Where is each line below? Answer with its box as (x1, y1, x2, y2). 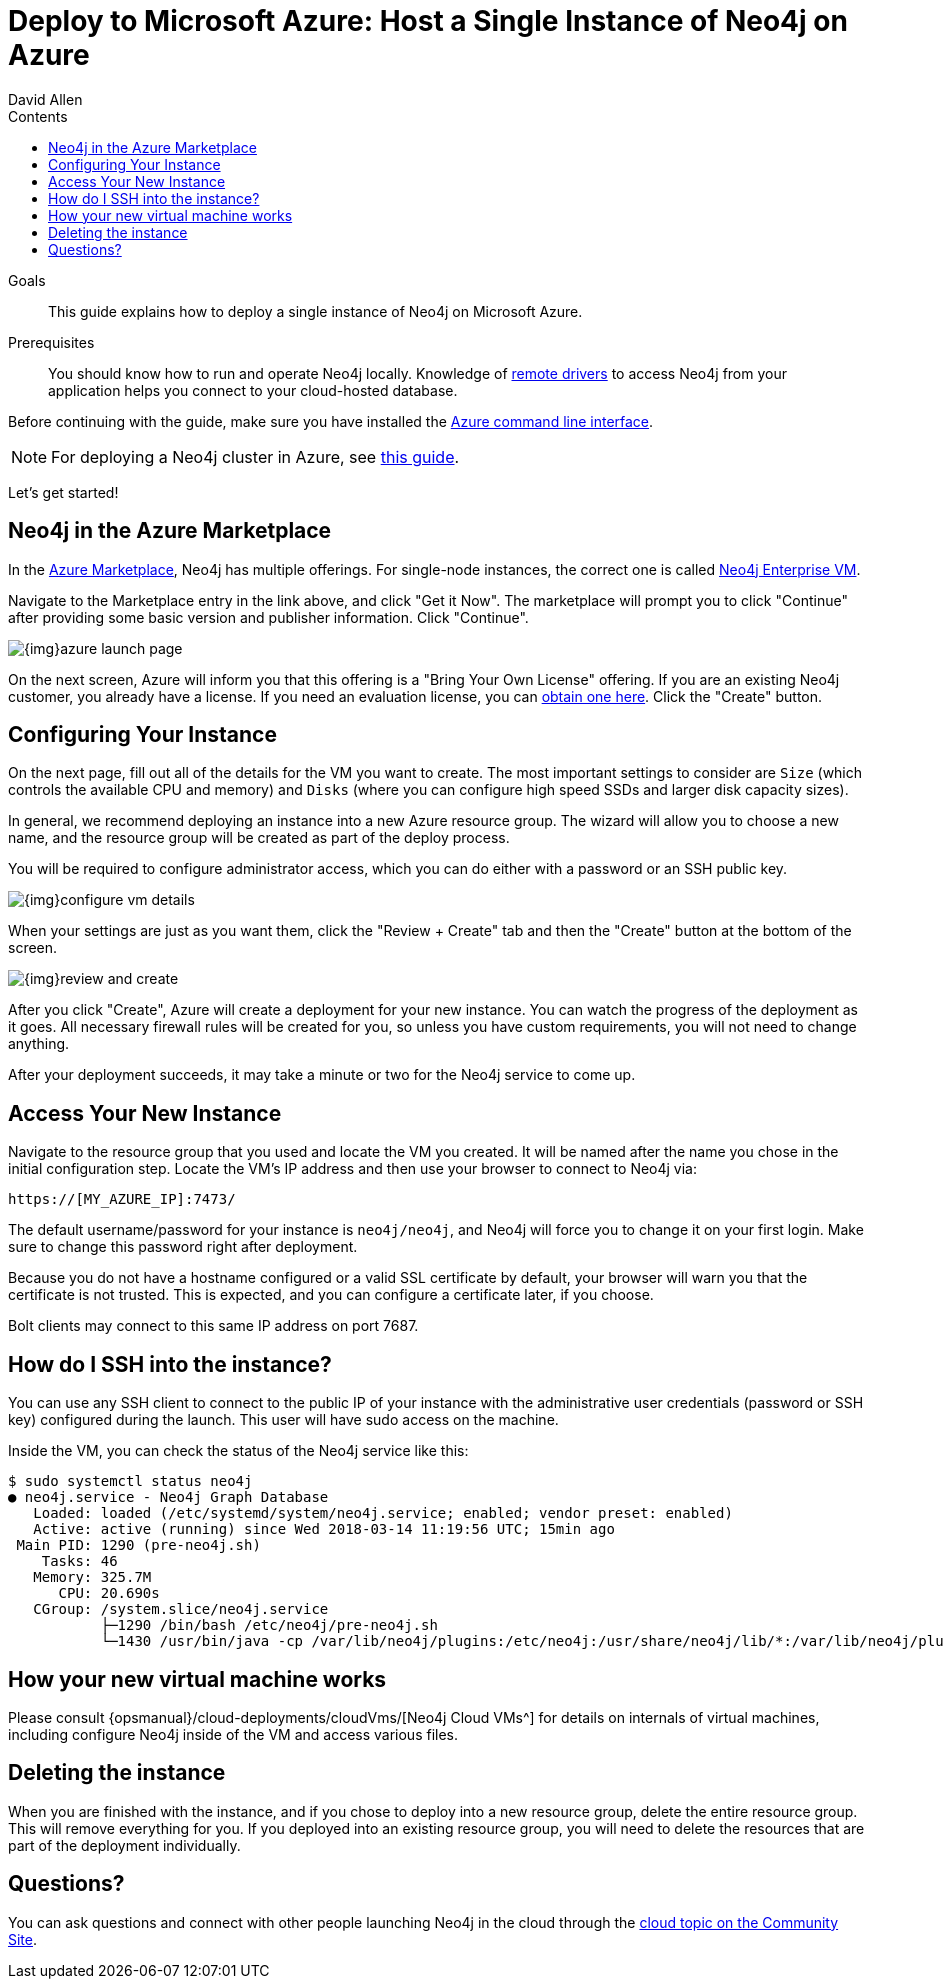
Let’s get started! (8, 483, 119, 501)
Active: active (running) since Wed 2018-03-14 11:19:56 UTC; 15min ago (33, 1521, 615, 1538)
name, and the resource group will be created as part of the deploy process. (8, 829, 510, 847)
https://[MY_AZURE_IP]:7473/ (8, 1191, 236, 1208)
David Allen (8, 90, 83, 108)
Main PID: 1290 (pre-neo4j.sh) (16, 1537, 261, 1554)
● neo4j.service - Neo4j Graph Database (8, 1489, 329, 1506)
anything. (8, 1035, 70, 1053)
